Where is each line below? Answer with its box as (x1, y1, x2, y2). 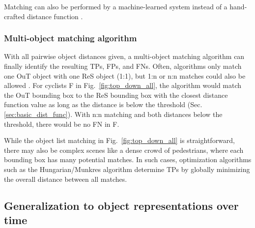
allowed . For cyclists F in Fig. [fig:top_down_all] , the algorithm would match (4, 80, 242, 90)
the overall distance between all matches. (4, 173, 127, 184)
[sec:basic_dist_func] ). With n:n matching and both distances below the (4, 109, 223, 119)
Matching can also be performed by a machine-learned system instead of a (4, 1, 227, 11)
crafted (4, 11, 25, 21)
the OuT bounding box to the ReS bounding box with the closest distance (4, 89, 228, 100)
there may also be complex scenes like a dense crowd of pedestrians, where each (4, 144, 244, 155)
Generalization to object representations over (4, 198, 239, 213)
